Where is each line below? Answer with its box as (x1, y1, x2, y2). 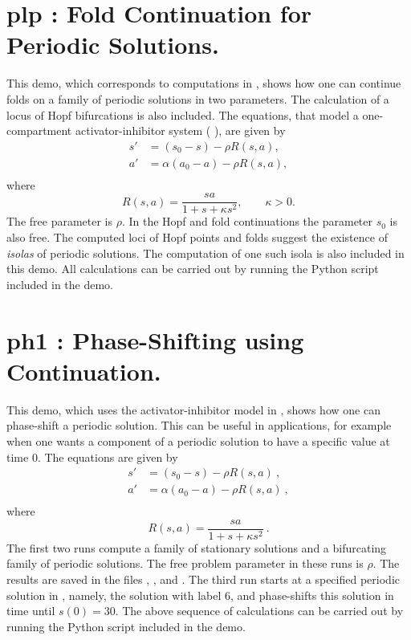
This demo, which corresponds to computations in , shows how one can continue (6, 75, 401, 92)
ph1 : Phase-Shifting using (6, 323, 304, 356)
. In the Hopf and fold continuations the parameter (121, 213, 372, 230)
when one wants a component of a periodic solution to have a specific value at (6, 432, 390, 449)
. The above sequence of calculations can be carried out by (115, 602, 404, 619)
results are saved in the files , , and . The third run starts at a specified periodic (6, 571, 400, 588)
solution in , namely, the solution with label (6, 586, 222, 603)
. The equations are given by (37, 448, 178, 465)
